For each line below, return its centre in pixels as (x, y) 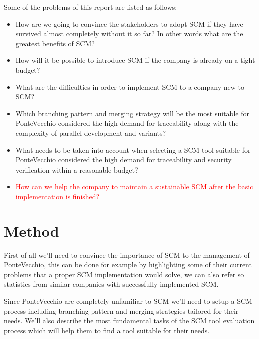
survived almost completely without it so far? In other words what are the (129, 33)
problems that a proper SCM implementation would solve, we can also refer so (124, 274)
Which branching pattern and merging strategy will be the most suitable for (132, 113)
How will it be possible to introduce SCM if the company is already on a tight (135, 60)
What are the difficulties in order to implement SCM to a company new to (130, 87)
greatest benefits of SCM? (55, 43)
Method (32, 230)
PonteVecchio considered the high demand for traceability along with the (127, 123)
